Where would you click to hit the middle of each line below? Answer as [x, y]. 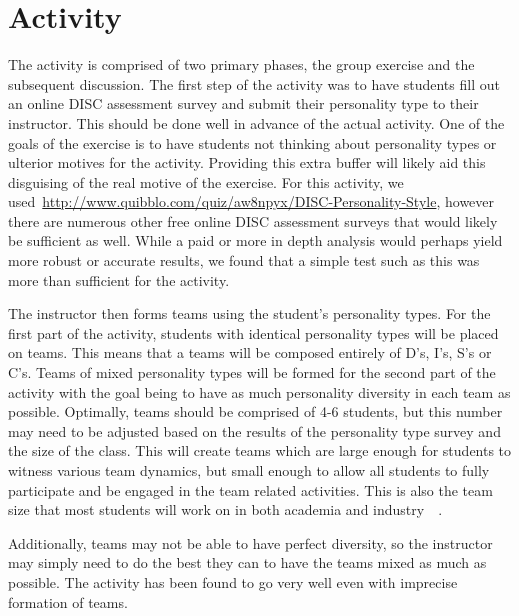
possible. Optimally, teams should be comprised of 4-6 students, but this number [255, 411]
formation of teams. [68, 601]
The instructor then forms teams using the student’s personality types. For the [249, 313]
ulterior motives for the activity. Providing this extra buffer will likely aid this [247, 162]
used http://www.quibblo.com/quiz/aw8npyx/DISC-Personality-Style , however [251, 201]
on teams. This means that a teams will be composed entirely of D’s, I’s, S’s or [250, 352]
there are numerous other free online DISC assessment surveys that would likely [253, 220]
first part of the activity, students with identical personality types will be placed [253, 332]
